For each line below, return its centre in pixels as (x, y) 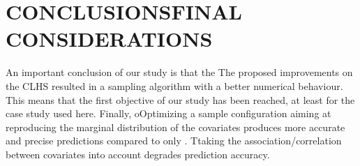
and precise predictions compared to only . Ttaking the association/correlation (174, 141)
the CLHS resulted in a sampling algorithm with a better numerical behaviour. (174, 85)
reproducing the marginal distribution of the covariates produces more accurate (175, 127)
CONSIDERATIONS (109, 39)
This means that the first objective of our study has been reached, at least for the (180, 99)
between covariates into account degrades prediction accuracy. (138, 154)
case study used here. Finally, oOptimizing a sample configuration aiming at (168, 113)
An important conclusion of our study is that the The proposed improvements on (179, 72)
